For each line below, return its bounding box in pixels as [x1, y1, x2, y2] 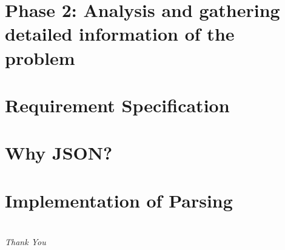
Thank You [5, 235, 46, 248]
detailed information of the [5, 21, 235, 46]
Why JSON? [5, 140, 113, 165]
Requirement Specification [5, 92, 230, 117]
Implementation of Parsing [5, 187, 233, 212]
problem [5, 45, 75, 70]
